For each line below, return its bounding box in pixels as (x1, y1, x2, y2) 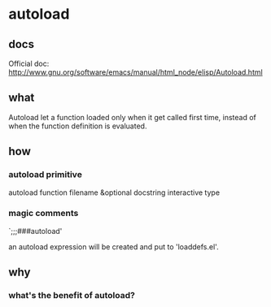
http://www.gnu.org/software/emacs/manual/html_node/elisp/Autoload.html (8, 67, 263, 77)
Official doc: (8, 58, 50, 68)
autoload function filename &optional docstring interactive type (8, 188, 221, 197)
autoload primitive (8, 169, 83, 180)
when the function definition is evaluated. (8, 121, 147, 131)
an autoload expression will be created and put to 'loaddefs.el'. (8, 241, 219, 252)
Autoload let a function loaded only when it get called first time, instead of (8, 112, 256, 122)
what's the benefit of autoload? (8, 290, 136, 301)
